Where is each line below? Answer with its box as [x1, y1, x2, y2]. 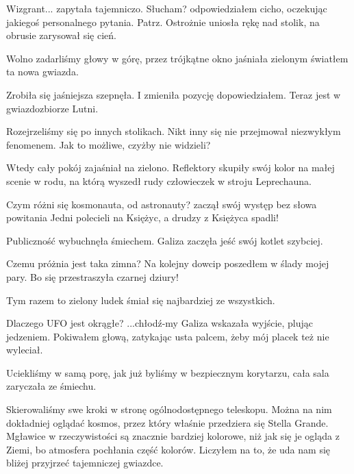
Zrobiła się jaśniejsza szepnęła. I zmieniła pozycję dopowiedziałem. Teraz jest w [6, 87, 341, 101]
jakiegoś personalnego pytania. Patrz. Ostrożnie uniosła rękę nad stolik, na [6, 14, 320, 29]
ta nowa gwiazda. [6, 64, 79, 79]
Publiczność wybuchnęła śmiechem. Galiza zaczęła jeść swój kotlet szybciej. [6, 233, 323, 247]
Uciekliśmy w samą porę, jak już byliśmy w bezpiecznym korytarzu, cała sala [6, 365, 329, 379]
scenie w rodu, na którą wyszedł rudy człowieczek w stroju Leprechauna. [6, 173, 312, 188]
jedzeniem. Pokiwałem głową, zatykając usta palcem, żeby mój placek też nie [6, 329, 329, 343]
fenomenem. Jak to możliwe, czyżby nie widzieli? [6, 137, 211, 151]
